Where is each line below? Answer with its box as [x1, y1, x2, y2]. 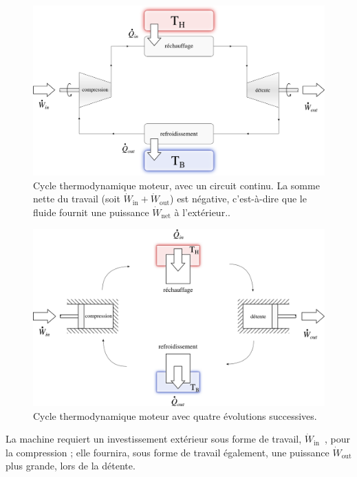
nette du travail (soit [33, 191, 120, 206]
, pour [324, 432, 350, 446]
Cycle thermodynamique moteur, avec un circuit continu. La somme [33, 178, 320, 192]
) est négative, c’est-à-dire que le [170, 191, 307, 206]
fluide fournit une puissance [33, 204, 149, 219]
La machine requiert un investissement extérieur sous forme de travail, [6, 432, 302, 446]
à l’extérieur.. [174, 204, 230, 219]
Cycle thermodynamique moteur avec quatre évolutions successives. [33, 408, 317, 423]
